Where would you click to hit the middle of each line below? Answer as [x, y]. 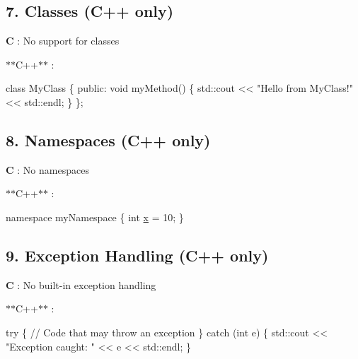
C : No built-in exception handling [81, 284]
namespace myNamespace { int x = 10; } [95, 217]
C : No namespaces [47, 169]
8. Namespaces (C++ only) [108, 140]
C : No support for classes [63, 41]
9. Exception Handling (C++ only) [137, 255]
